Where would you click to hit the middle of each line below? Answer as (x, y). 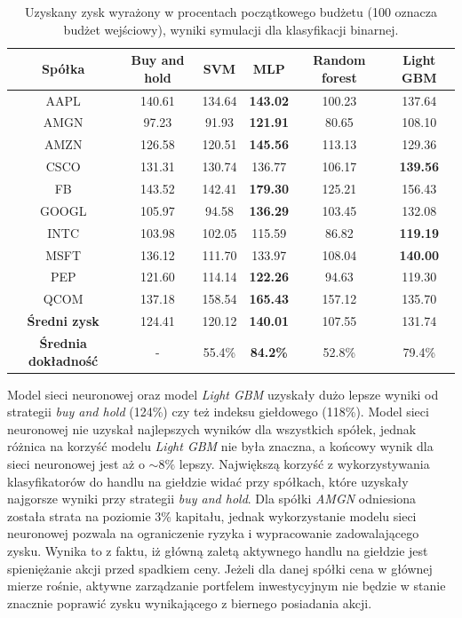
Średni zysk (63, 321)
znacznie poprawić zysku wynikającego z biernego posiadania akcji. (190, 602)
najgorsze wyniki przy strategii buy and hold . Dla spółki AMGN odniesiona (212, 499)
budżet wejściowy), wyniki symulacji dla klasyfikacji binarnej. (231, 29)
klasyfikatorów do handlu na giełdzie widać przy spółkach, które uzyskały (208, 481)
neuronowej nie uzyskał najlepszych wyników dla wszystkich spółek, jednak (212, 428)
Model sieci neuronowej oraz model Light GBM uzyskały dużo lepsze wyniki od (223, 394)
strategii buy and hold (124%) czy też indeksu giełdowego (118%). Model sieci (218, 412)
